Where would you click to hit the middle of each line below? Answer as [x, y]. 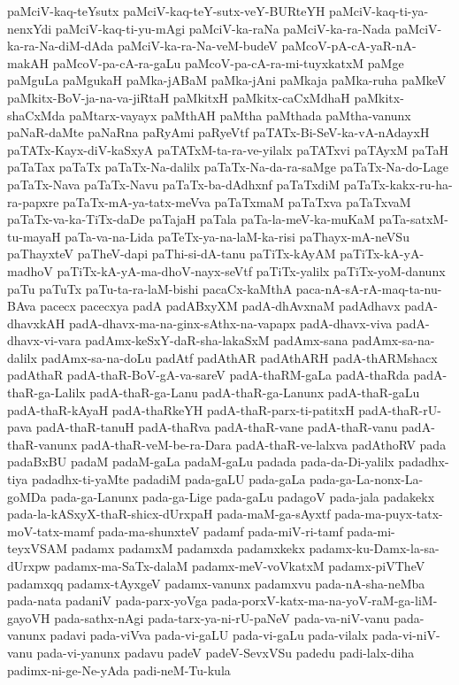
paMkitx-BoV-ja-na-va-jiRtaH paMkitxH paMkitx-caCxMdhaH [179, 97]
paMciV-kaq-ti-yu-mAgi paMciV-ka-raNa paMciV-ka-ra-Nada [223, 28]
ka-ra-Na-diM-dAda [61, 46]
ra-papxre [33, 201]
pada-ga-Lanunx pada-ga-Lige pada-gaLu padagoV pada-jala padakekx [243, 496]
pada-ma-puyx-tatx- [389, 514]
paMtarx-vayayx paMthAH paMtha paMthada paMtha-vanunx [240, 115]
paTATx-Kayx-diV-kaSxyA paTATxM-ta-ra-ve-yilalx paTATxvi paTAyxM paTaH [228, 149]
